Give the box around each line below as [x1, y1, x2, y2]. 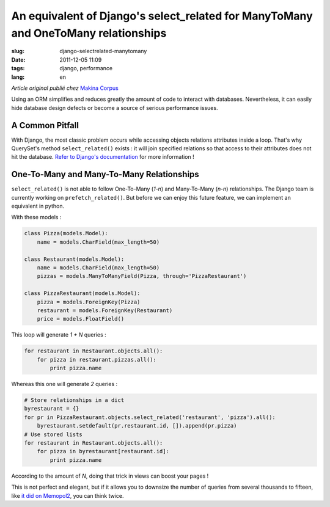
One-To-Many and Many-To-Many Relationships [11, 169, 200, 180]
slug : [11, 48, 24, 55]
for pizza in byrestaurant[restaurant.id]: [37, 448, 169, 455]
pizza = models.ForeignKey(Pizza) [37, 298, 141, 305]
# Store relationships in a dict [24, 397, 125, 404]
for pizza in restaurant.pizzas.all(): [37, 356, 157, 363]
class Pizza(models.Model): [24, 230, 108, 237]
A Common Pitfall [11, 120, 79, 131]
